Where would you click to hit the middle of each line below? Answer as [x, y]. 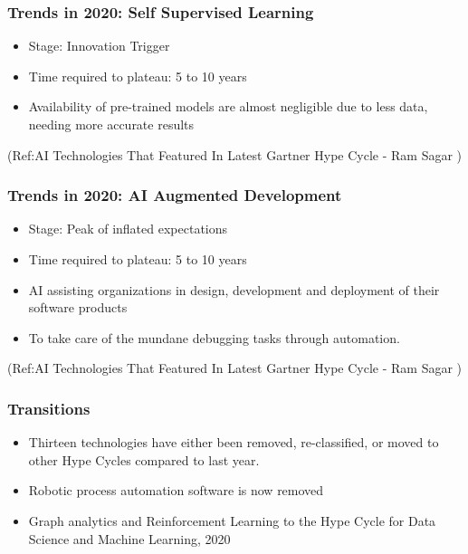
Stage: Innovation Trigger [99, 46]
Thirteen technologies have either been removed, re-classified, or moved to [234, 442]
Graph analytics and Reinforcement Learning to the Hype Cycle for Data [232, 520]
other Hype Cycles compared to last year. [144, 459]
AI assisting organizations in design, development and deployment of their [234, 289]
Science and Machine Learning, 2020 [129, 538]
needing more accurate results [111, 124]
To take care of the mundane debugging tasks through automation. [214, 337]
